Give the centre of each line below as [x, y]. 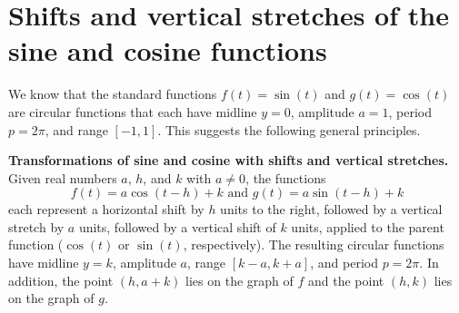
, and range [76, 129]
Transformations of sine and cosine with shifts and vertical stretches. [229, 160]
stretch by [36, 226]
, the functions [286, 177]
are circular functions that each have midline [133, 111]
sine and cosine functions [168, 50]
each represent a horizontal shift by [106, 209]
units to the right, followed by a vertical [331, 209]
